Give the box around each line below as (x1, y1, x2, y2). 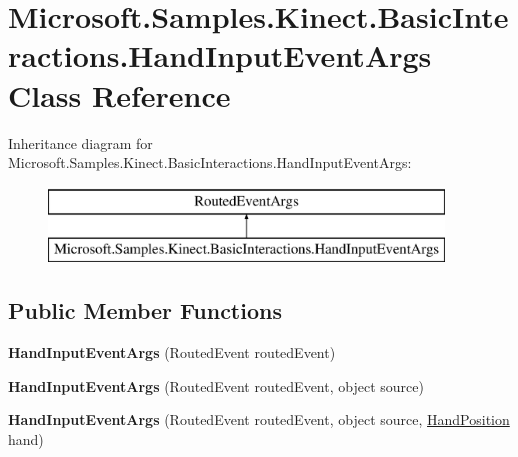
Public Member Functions (8, 295, 282, 326)
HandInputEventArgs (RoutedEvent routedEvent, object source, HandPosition (8, 409, 510, 430)
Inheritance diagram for (8, 132, 153, 153)
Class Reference (8, 74, 231, 115)
